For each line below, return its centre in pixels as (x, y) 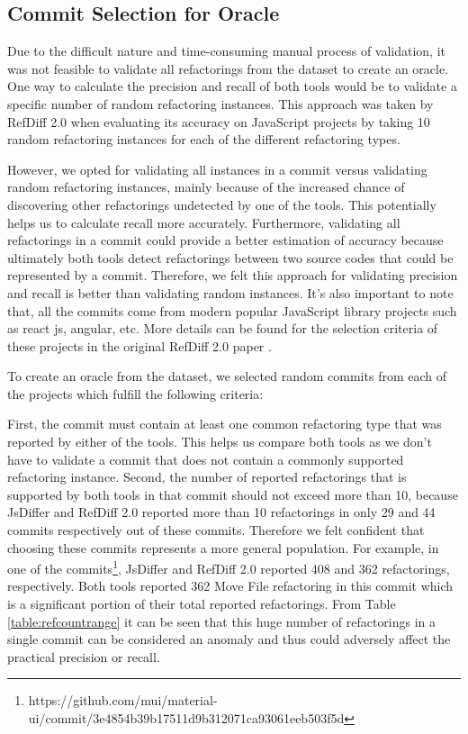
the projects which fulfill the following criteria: (135, 393)
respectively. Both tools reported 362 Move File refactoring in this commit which (230, 586)
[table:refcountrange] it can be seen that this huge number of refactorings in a (222, 621)
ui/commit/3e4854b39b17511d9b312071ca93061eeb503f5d (186, 718)
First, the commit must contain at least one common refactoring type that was (225, 424)
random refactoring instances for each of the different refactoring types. (204, 139)
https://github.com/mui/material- (123, 700)
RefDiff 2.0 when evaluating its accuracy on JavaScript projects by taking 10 (219, 121)
